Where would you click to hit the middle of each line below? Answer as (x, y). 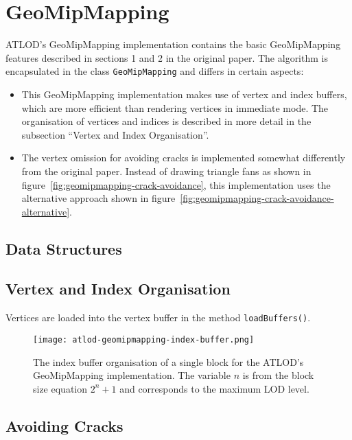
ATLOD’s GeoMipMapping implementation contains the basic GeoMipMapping (173, 44)
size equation (60, 388)
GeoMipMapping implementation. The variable (132, 375)
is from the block (278, 375)
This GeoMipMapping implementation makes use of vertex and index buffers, (184, 94)
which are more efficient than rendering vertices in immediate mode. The (175, 107)
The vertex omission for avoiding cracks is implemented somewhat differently (184, 158)
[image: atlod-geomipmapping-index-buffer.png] (144, 339)
